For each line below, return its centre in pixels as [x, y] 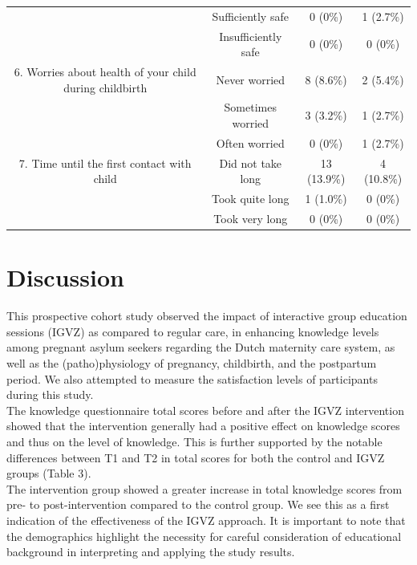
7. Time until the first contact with [105, 163]
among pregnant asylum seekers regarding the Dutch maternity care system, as [201, 347]
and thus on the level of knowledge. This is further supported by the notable [194, 441]
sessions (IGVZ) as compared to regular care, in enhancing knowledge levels [193, 331]
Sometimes [250, 107]
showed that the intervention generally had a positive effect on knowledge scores [203, 426]
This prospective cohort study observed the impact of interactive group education [207, 316]
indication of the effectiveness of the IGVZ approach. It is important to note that [206, 520]
